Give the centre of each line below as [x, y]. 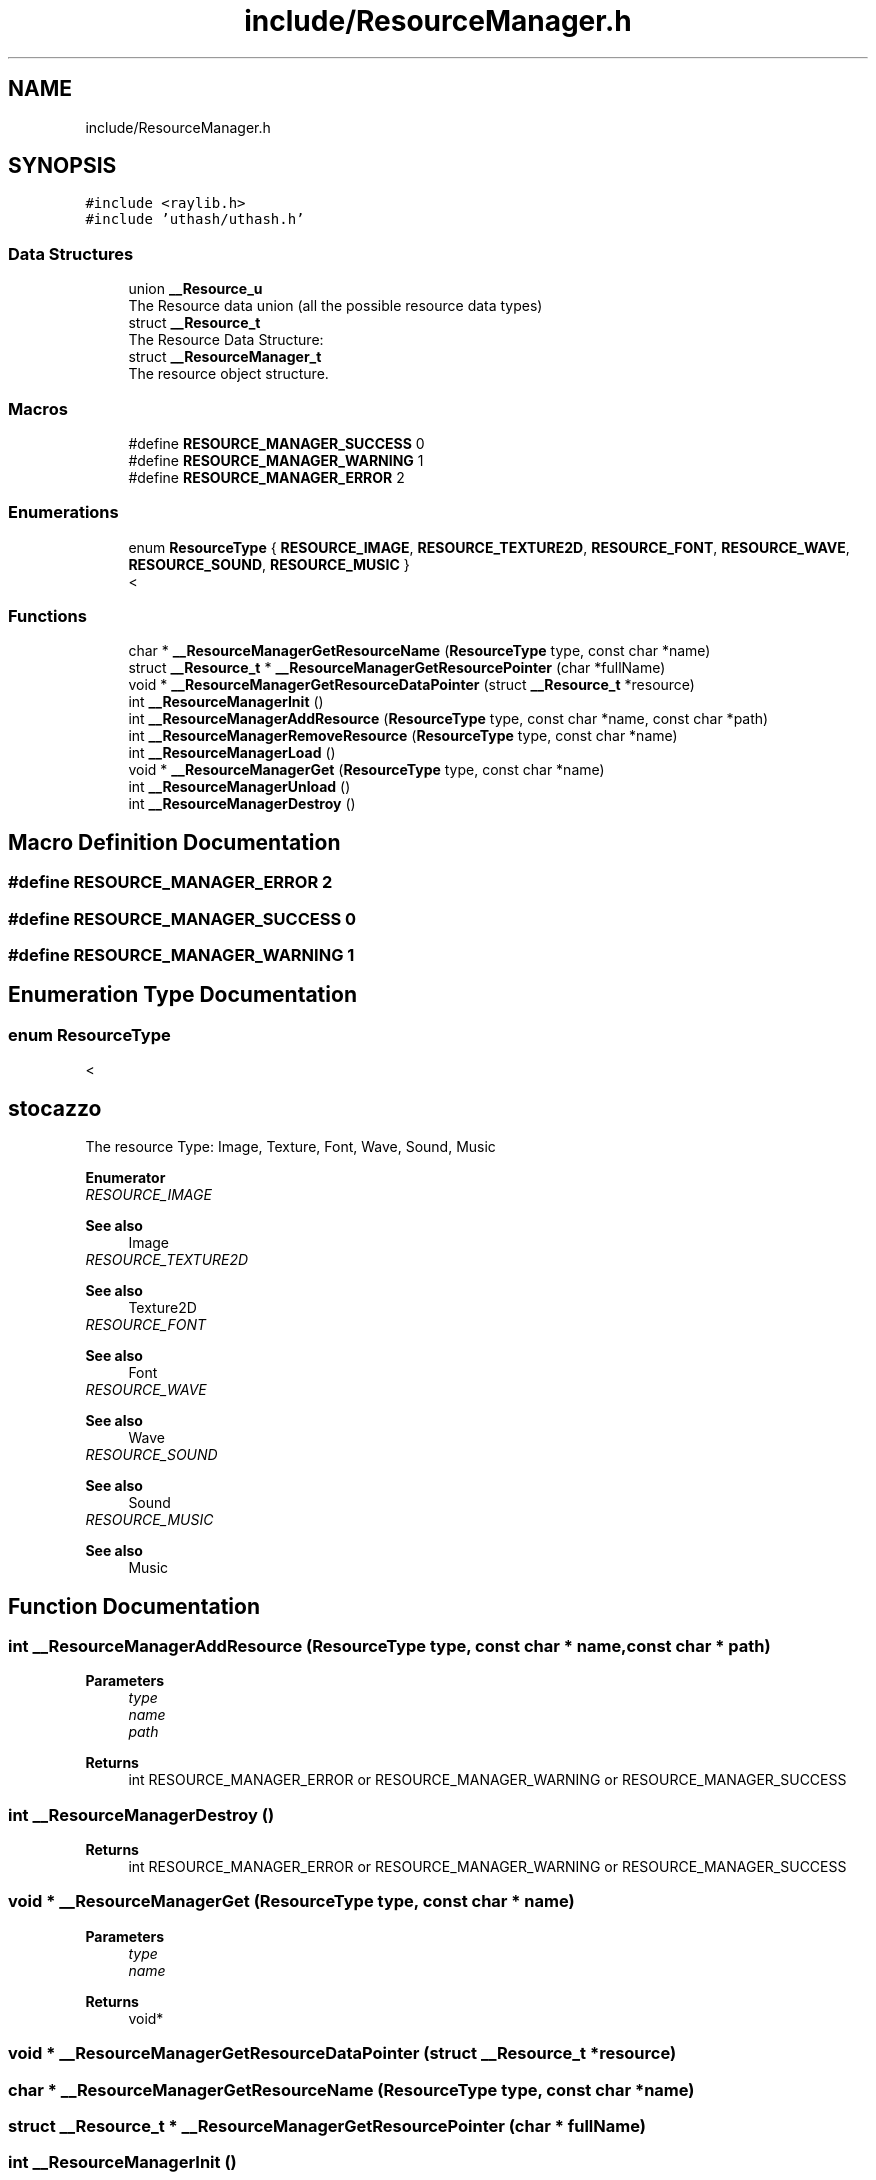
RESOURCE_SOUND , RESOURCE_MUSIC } [269, 564]
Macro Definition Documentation [174, 842]
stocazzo [55, 1108]
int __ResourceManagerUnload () [239, 787]
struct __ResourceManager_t [225, 357]
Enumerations [63, 512]
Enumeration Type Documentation [182, 995]
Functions [47, 616]
